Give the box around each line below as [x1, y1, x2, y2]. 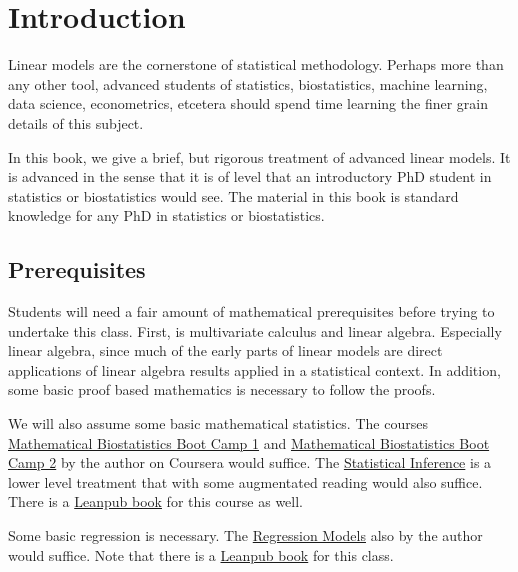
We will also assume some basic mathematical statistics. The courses [8, 413, 428, 434]
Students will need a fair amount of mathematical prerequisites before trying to [8, 301, 495, 322]
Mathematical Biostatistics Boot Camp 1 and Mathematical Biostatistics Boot [8, 432, 490, 453]
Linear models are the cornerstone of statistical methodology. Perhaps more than [8, 54, 504, 75]
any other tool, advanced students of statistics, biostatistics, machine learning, [8, 73, 488, 94]
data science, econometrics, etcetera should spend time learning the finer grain [8, 93, 488, 114]
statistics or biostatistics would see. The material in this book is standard [8, 185, 459, 206]
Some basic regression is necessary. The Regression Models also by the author [8, 525, 483, 546]
